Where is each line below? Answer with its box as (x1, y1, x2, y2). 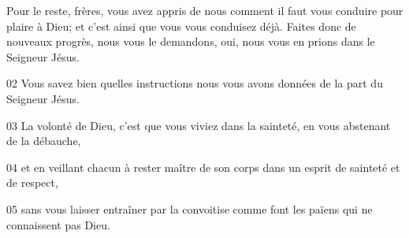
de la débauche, (6, 132, 81, 149)
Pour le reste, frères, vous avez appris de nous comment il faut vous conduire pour (6, 2, 403, 18)
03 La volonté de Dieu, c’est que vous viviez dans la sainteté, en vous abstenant (6, 117, 391, 133)
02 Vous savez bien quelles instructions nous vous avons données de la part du (6, 75, 383, 91)
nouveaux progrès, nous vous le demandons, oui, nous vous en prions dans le (6, 33, 375, 50)
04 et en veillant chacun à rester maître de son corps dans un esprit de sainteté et (6, 158, 400, 175)
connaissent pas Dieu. (6, 216, 110, 232)
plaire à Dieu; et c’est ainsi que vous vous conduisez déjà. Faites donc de (6, 17, 356, 34)
